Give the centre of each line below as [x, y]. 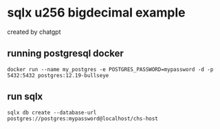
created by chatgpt [34, 32]
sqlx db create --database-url [52, 112]
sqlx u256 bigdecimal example [96, 13]
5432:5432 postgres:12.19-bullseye [58, 75]
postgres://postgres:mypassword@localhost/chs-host [82, 119]
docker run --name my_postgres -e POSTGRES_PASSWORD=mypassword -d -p [110, 69]
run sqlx [25, 97]
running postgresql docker [65, 53]
